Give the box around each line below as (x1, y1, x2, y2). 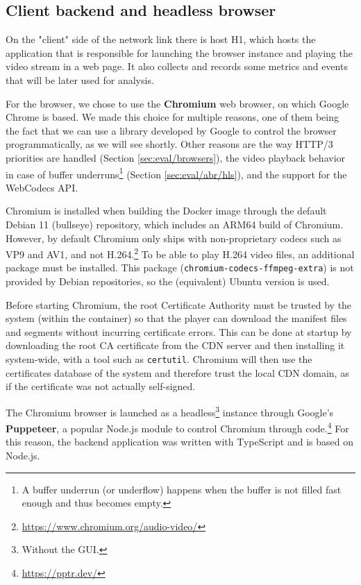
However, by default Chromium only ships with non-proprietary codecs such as (6, 230, 342, 245)
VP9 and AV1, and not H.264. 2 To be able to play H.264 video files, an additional (6, 245, 355, 261)
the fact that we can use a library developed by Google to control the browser (6, 123, 337, 137)
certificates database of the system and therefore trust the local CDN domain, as (6, 365, 349, 380)
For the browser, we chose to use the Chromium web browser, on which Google (6, 96, 349, 110)
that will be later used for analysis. (6, 72, 154, 87)
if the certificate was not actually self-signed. (6, 379, 196, 393)
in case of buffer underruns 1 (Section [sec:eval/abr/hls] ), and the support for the (6, 164, 347, 181)
